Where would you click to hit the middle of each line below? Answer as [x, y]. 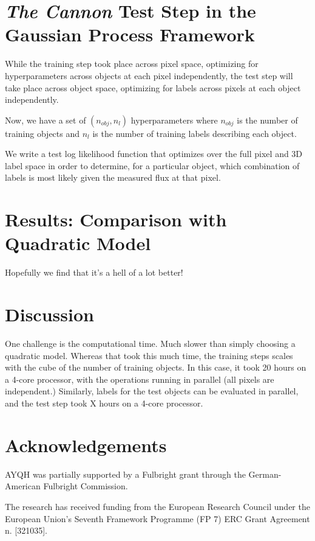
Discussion [49, 314]
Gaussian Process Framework [130, 34]
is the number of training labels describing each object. [195, 133]
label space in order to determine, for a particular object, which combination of [152, 165]
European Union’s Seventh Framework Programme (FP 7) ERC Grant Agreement [157, 518]
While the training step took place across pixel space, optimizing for [132, 64]
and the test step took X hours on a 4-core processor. [104, 403]
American [23, 486]
